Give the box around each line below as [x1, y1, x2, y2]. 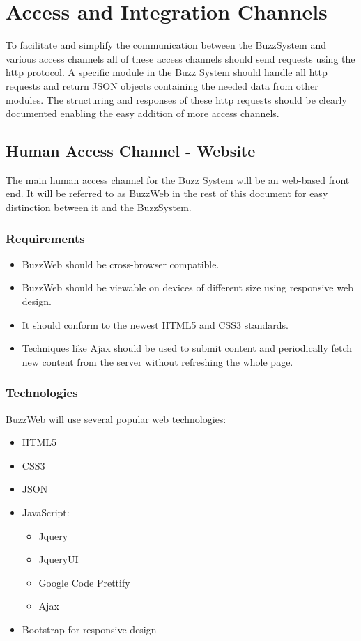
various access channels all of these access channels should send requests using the [6, 51, 355, 65]
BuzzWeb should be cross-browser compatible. [22, 256, 220, 271]
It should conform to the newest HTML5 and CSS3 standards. [22, 317, 289, 332]
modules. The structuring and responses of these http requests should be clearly [6, 92, 347, 107]
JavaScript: [22, 505, 70, 520]
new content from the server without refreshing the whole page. [22, 354, 293, 369]
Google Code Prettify [38, 575, 130, 589]
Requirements [6, 229, 85, 247]
